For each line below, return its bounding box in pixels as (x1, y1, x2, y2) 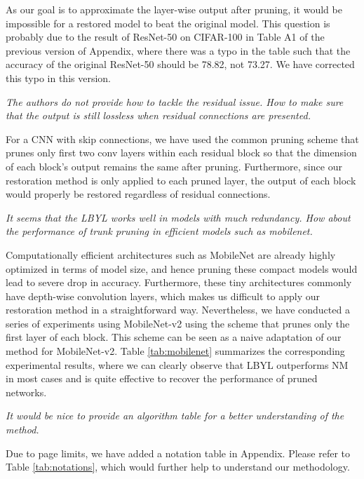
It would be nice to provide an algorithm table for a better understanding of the (6, 408, 344, 423)
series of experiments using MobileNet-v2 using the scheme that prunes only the (6, 316, 350, 330)
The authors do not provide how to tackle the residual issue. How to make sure (6, 94, 344, 109)
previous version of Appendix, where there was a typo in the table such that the (6, 43, 351, 58)
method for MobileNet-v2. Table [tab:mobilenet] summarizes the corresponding (6, 344, 345, 358)
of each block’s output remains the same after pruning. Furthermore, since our (6, 158, 342, 173)
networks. (6, 384, 47, 399)
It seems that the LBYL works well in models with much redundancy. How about (6, 210, 351, 224)
